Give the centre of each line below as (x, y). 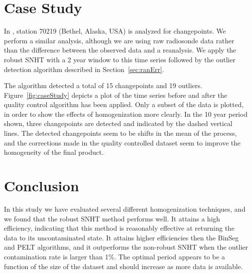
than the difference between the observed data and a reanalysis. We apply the (120, 50)
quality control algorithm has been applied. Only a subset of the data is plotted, (124, 104)
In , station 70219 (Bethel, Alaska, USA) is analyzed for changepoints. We (115, 31)
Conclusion (42, 186)
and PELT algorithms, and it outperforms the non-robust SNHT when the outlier (126, 247)
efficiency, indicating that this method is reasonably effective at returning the (119, 228)
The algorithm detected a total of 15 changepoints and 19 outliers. (103, 85)
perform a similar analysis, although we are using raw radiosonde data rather (119, 40)
